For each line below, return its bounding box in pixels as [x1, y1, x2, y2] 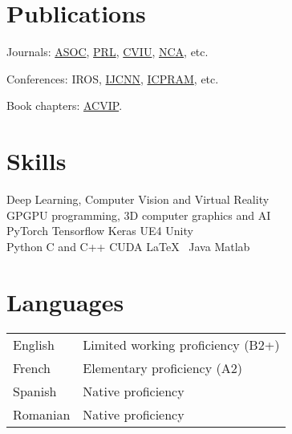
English [13, 335, 55, 354]
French [13, 358, 51, 377]
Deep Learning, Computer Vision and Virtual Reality [6, 191, 270, 208]
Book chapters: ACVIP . [6, 97, 123, 114]
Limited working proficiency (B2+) [83, 335, 280, 354]
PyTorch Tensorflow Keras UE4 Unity [6, 222, 193, 239]
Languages [6, 285, 124, 318]
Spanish [13, 381, 57, 400]
